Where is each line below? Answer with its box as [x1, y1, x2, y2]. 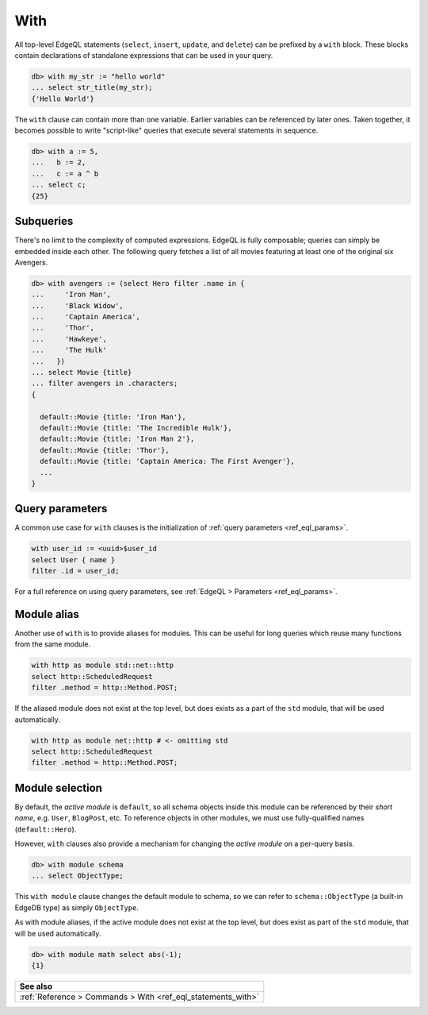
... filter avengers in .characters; [31, 379, 178, 388]
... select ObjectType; [31, 871, 124, 881]
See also [19, 981, 53, 992]
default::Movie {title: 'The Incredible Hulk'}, [40, 423, 233, 432]
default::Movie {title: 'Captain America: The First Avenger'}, [40, 457, 295, 466]
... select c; [31, 180, 86, 190]
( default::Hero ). [14, 824, 77, 834]
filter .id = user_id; [31, 566, 120, 576]
